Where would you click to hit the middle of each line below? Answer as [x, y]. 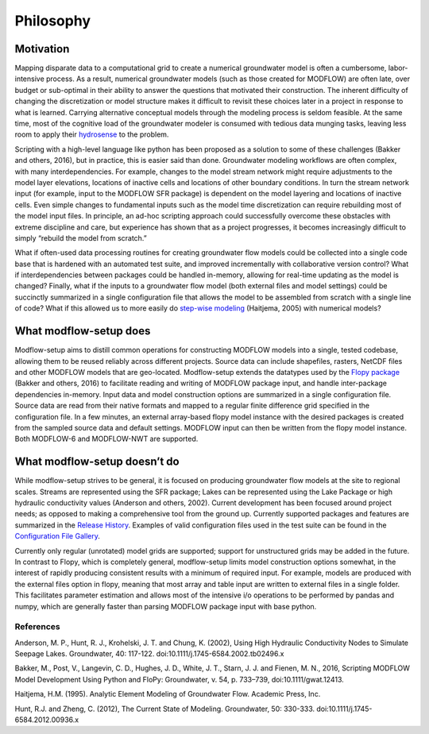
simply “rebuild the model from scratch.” [81, 238]
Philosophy [53, 21]
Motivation [42, 49]
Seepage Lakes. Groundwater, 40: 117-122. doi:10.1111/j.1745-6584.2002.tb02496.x [149, 654]
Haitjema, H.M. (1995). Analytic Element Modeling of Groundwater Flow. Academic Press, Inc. [168, 694]
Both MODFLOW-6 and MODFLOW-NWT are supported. [106, 439]
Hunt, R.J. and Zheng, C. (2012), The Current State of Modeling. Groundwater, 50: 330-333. [165, 709]
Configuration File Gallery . [58, 536]
